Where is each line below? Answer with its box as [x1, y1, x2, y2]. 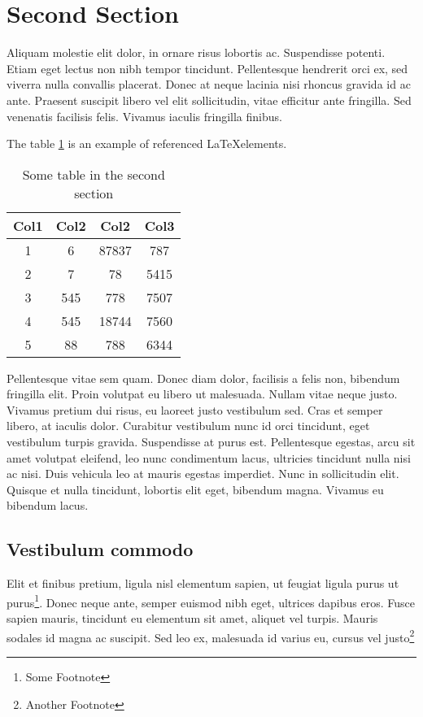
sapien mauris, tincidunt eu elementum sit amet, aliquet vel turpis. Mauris [7, 610, 378, 627]
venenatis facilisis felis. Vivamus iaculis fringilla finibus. [7, 107, 282, 124]
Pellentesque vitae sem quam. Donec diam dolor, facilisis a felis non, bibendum [7, 369, 400, 386]
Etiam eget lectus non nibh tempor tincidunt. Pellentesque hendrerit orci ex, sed [7, 59, 408, 76]
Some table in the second [22, 164, 165, 184]
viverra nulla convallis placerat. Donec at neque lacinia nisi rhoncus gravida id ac [7, 76, 411, 93]
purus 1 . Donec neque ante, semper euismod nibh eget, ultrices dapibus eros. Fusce [7, 591, 415, 611]
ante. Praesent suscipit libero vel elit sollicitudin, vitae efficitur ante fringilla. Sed [7, 91, 412, 108]
